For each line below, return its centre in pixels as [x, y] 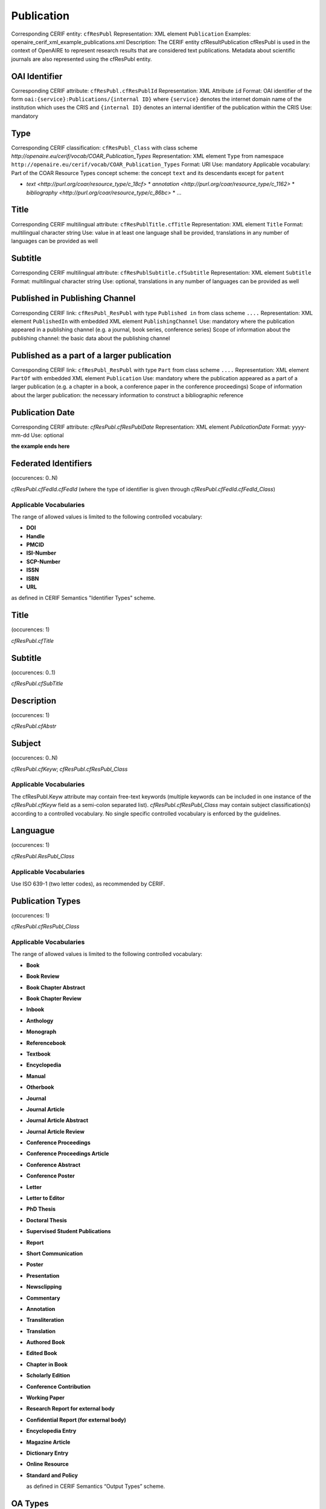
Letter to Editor [45, 1198]
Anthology [40, 1021]
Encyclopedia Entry [51, 1431]
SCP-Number [43, 561]
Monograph [41, 1032]
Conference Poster [50, 1176]
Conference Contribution [58, 1386]
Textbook [38, 1054]
